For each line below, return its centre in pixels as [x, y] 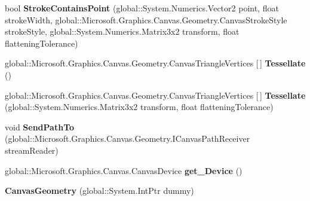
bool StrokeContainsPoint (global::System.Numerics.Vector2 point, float [142, 8]
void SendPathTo [40, 127]
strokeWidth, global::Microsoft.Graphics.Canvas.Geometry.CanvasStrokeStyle [146, 19]
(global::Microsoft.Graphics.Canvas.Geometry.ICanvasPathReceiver [128, 138]
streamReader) [32, 150]
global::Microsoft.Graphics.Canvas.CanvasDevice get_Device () [124, 170]
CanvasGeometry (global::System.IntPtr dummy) [99, 191]
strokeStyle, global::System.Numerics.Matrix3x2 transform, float [122, 31]
